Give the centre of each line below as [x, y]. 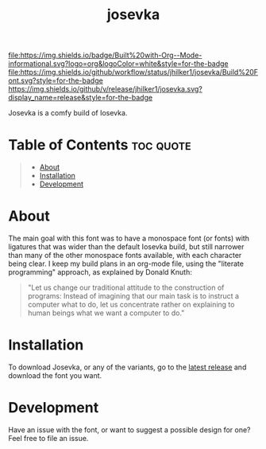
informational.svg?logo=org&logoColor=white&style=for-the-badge [118, 64]
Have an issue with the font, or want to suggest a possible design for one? [130, 429]
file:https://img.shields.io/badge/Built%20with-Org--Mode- [105, 55]
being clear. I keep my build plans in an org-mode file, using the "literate [126, 264]
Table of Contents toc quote [100, 145]
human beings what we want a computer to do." [106, 313]
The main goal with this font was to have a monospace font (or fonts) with [129, 238]
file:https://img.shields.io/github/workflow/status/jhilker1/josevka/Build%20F [133, 72]
